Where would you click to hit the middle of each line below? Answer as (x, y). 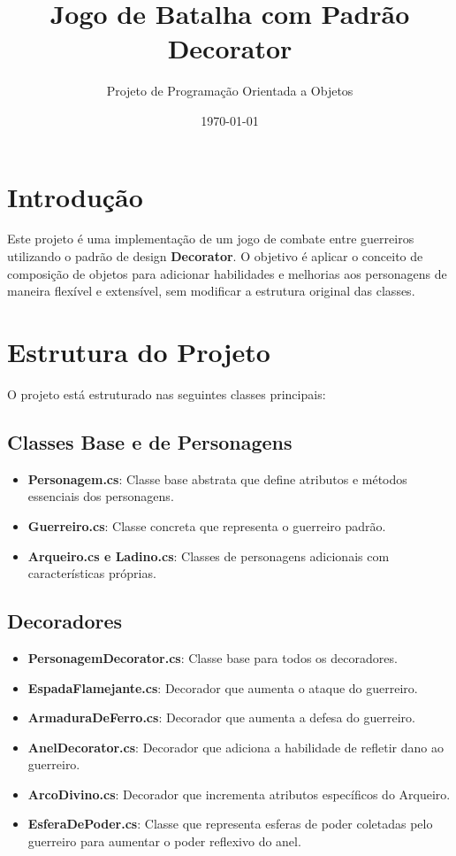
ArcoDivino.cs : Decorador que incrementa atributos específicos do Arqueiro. (239, 794)
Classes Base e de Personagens (150, 441)
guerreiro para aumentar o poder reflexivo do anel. (164, 841)
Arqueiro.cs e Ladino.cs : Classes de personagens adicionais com (209, 555)
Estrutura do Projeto (139, 351)
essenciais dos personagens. (101, 496)
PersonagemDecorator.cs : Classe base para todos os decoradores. (213, 657)
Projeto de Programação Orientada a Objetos (230, 91)
